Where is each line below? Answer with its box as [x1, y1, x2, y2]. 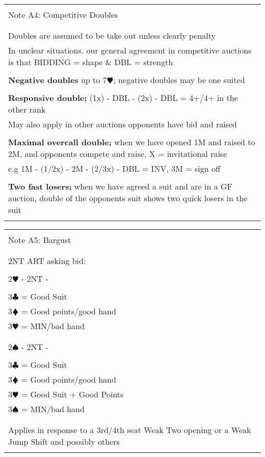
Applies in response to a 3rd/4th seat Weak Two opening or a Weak [8, 424, 251, 436]
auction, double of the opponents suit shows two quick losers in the [8, 192, 248, 204]
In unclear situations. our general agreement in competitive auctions [8, 44, 252, 56]
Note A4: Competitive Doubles [8, 9, 118, 20]
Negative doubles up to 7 [8, 74, 107, 86]
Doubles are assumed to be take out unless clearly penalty [8, 30, 216, 41]
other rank [8, 103, 46, 115]
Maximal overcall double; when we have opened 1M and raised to [8, 136, 255, 148]
